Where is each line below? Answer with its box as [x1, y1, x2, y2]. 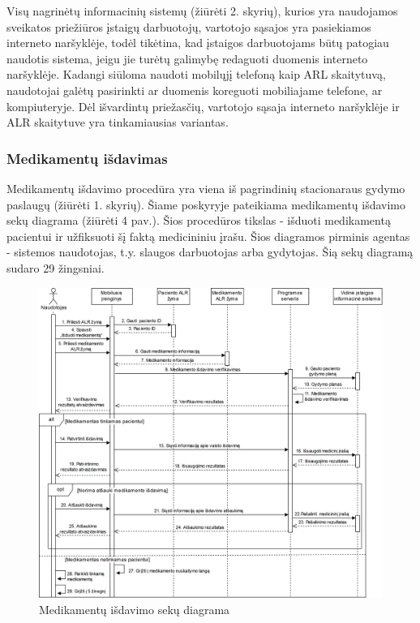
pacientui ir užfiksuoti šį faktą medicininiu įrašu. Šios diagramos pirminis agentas [6, 227, 410, 244]
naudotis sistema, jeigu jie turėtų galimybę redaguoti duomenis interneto [6, 49, 368, 67]
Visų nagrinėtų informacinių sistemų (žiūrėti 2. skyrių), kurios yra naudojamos [6, 2, 398, 19]
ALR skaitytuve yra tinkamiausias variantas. [6, 114, 229, 131]
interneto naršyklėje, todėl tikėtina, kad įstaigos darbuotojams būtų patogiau [6, 34, 389, 51]
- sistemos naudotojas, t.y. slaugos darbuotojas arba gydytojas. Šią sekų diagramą [6, 243, 414, 260]
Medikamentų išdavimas [6, 148, 168, 168]
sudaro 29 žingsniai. [6, 259, 105, 276]
